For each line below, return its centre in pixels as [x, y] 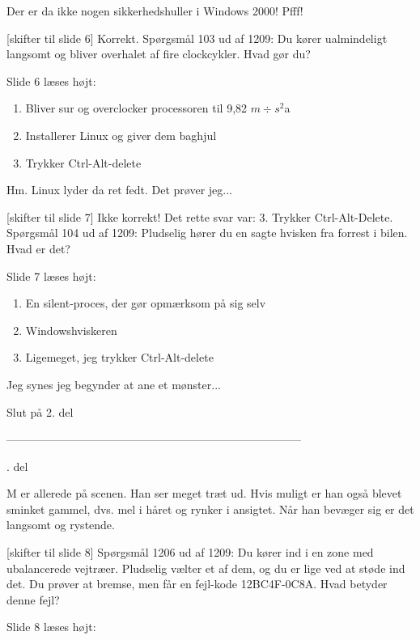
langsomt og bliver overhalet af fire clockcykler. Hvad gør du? [159, 54]
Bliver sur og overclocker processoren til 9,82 [136, 108]
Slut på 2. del [40, 411]
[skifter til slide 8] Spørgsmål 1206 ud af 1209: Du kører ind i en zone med [190, 552]
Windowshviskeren [71, 330]
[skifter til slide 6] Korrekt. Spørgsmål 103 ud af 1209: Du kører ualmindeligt [197, 38]
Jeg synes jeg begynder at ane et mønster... [114, 384]
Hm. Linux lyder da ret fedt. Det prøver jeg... [120, 190]
